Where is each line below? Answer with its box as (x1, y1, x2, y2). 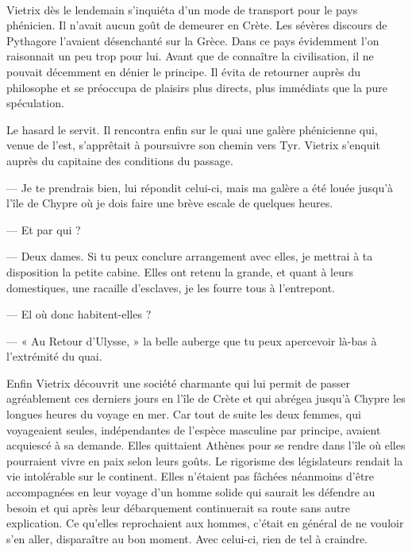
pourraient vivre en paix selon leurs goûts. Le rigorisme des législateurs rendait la (6, 452, 403, 469)
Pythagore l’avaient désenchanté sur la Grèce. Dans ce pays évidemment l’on (6, 32, 379, 48)
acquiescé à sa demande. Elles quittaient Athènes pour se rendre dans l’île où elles (6, 437, 406, 454)
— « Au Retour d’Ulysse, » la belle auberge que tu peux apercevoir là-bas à (6, 332, 377, 349)
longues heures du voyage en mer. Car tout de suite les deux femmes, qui (6, 406, 361, 423)
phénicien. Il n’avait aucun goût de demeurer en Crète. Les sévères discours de (6, 17, 387, 33)
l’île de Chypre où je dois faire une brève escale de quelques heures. (6, 195, 333, 211)
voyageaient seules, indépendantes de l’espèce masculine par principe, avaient (6, 421, 381, 438)
